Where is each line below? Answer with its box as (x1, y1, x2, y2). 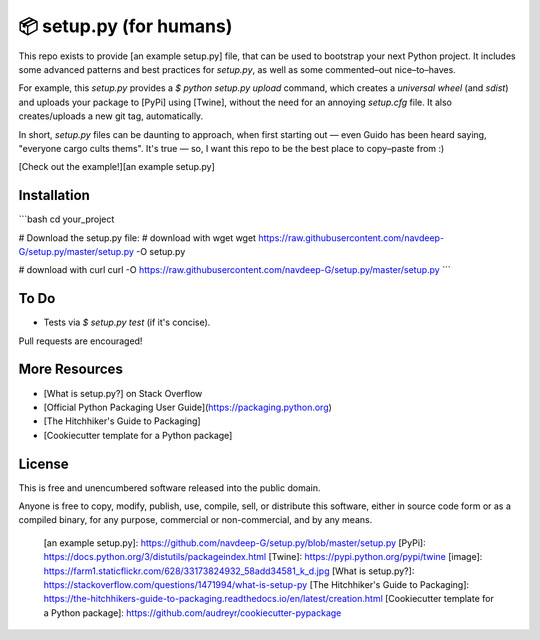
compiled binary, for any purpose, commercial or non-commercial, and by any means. (18, 514, 373, 526)
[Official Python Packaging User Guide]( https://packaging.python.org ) (43, 401, 332, 413)
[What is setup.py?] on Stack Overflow (43, 387, 203, 399)
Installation (18, 187, 90, 204)
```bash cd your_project (18, 213, 115, 225)
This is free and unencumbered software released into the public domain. (18, 481, 321, 494)
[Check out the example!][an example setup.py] (18, 161, 215, 173)
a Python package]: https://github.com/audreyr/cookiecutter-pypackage (43, 606, 342, 619)
